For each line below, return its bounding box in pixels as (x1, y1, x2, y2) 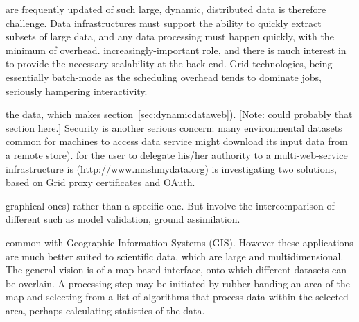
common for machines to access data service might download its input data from (6, 134, 348, 149)
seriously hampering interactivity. (6, 83, 148, 98)
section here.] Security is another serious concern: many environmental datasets (6, 120, 342, 135)
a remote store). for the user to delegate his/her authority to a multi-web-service (6, 147, 348, 162)
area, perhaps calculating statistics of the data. (6, 303, 205, 317)
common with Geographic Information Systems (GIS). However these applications (6, 235, 353, 249)
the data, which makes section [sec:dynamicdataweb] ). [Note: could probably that (6, 107, 353, 121)
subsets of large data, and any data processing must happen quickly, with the (6, 29, 334, 44)
